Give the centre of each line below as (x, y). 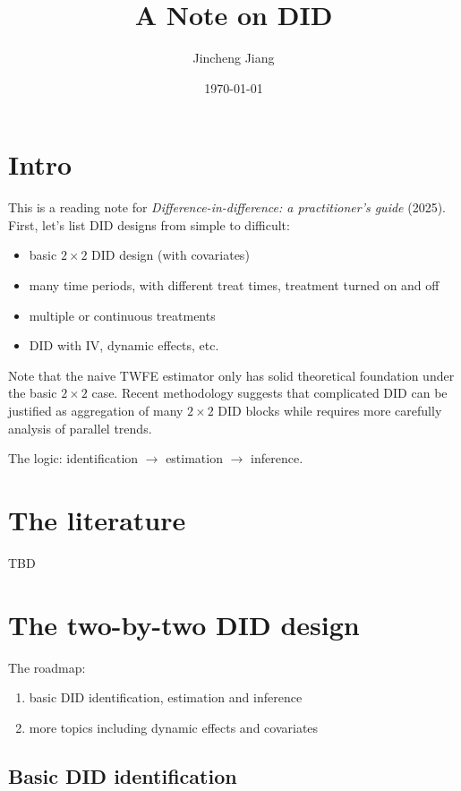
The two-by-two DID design (184, 624)
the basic (33, 393)
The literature (97, 519)
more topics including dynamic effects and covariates (174, 727)
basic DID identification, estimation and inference (166, 697)
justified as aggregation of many (96, 410)
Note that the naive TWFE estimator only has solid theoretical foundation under (231, 375)
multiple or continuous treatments (122, 315)
